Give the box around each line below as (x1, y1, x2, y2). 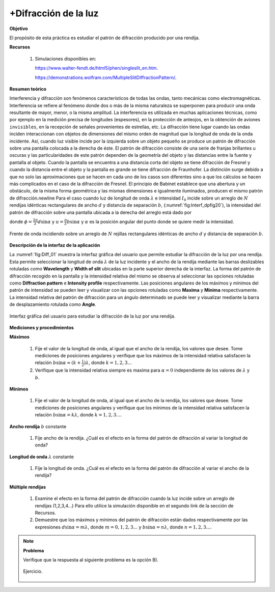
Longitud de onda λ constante (9, 454, 74, 460)
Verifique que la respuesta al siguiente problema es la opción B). (23, 557, 159, 562)
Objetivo (9, 25, 28, 32)
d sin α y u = (37, 218, 64, 224)
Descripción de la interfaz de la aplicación (9, 242, 100, 248)
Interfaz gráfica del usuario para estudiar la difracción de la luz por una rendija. (9, 313, 176, 319)
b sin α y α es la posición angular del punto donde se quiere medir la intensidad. (67, 218, 234, 224)
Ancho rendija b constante (9, 423, 67, 430)
